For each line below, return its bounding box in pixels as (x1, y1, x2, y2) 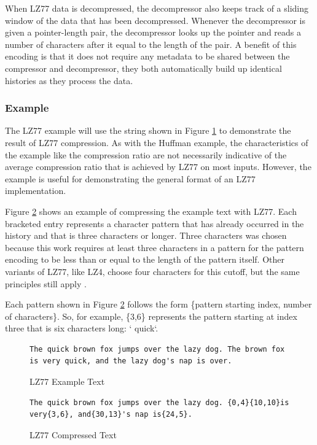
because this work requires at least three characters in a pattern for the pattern (5, 241, 304, 253)
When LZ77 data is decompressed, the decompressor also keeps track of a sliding (5, 2, 309, 14)
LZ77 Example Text (29, 375, 105, 388)
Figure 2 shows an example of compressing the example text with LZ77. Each (5, 204, 297, 217)
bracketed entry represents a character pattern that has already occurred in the (5, 217, 304, 230)
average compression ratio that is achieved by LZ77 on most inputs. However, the (5, 160, 311, 173)
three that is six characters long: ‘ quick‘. (5, 322, 158, 335)
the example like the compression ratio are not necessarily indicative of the (5, 148, 287, 161)
